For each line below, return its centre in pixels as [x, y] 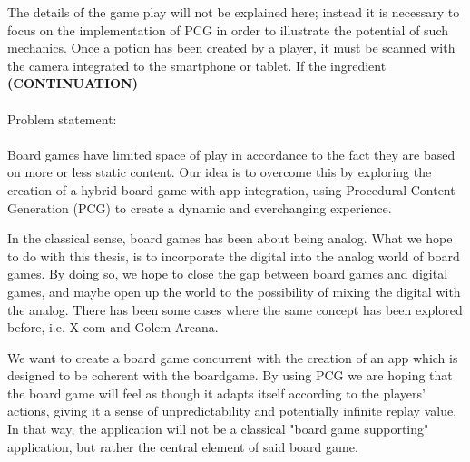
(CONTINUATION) [73, 83]
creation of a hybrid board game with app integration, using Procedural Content [231, 189]
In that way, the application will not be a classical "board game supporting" [218, 429]
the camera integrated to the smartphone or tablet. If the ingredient [197, 65]
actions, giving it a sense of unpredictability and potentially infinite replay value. [232, 411]
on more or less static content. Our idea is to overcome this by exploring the [220, 172]
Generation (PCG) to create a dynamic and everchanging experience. [200, 207]
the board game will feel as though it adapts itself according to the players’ [216, 393]
